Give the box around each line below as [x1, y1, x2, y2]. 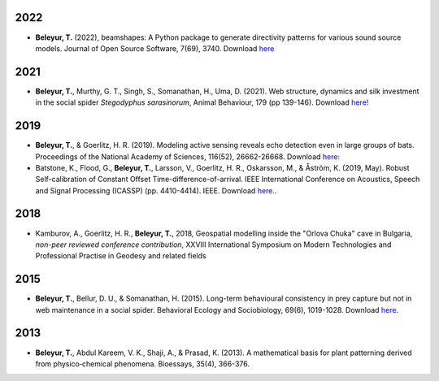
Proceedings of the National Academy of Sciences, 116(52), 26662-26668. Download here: [35, 151, 341, 162]
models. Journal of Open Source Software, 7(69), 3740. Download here [35, 43, 275, 53]
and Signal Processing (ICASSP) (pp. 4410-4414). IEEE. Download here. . [35, 185, 277, 195]
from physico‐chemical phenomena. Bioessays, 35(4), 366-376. [35, 358, 250, 369]
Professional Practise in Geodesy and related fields [35, 251, 206, 261]
